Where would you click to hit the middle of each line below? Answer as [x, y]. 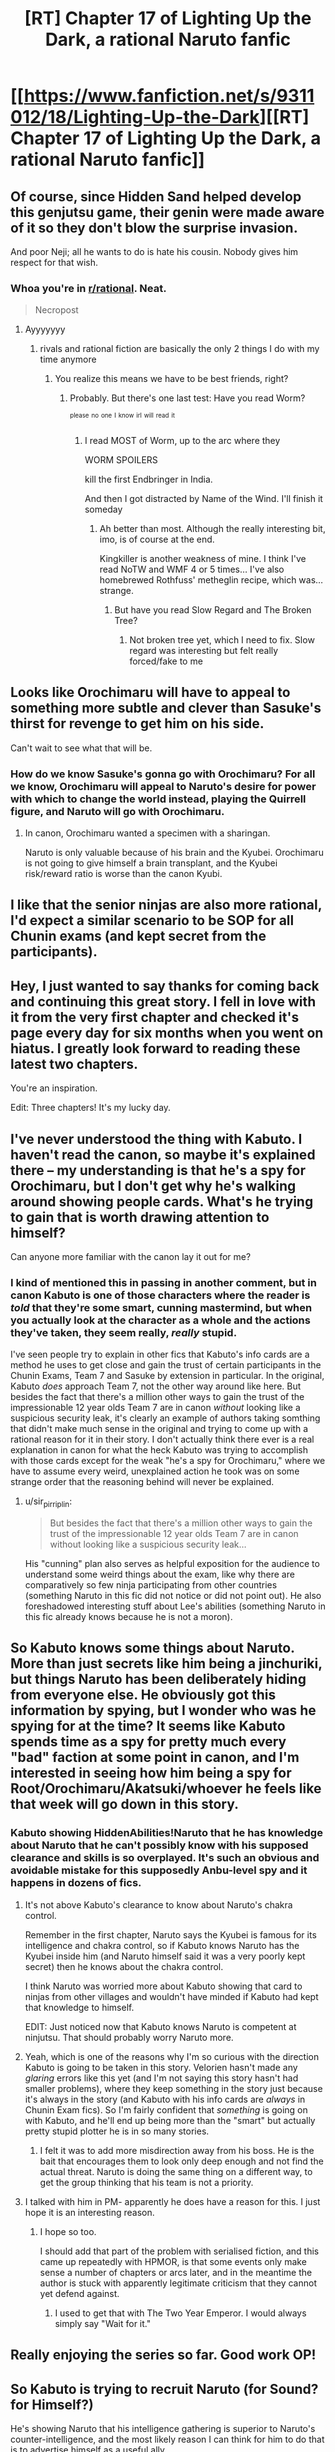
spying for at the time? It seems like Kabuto [148, 1726]
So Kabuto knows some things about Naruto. [152, 1648]
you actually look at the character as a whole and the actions [160, 1320]
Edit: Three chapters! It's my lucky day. [91, 1108]
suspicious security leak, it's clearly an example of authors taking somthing [165, 1418]
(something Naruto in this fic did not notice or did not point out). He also [173, 1596]
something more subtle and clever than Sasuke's [166, 708]
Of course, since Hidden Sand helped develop [156, 196]
